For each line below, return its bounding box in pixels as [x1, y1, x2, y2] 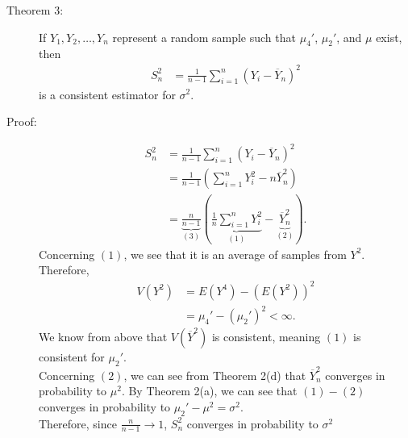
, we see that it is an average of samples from [123, 245, 347, 262]
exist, [376, 28, 402, 45]
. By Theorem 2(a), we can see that [121, 382, 298, 399]
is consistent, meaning [211, 328, 321, 345]
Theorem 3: [6, 2, 64, 18]
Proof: [6, 113, 37, 130]
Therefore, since [39, 415, 117, 432]
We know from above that [39, 328, 168, 345]
